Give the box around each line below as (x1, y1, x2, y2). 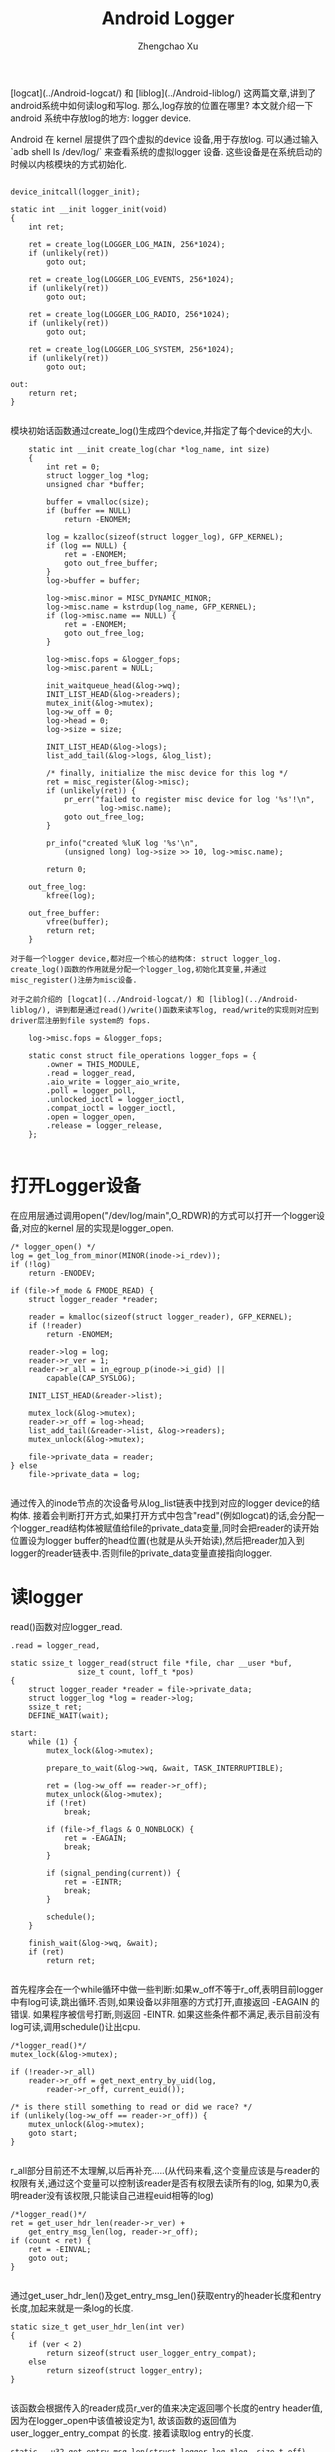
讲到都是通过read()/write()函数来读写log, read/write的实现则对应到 (54, 1005, 320, 1015)
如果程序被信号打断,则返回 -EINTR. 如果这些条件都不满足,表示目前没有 (32, 2008, 321, 2020)
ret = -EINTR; (63, 1877, 123, 1887)
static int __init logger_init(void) (10, 204, 168, 214)
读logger (10, 1586, 84, 1609)
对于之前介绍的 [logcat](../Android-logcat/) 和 (10, 994, 205, 1004)
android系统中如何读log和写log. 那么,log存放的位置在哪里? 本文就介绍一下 (10, 99, 314, 111)
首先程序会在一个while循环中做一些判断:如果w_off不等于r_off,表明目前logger (10, 1983, 324, 1995)
